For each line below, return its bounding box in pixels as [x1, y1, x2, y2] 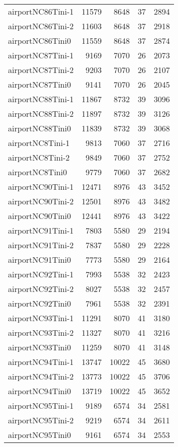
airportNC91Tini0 [8, 254, 71, 265]
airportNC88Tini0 [8, 122, 71, 134]
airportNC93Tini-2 [8, 327, 74, 338]
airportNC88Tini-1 [8, 93, 74, 105]
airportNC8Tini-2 [8, 152, 70, 163]
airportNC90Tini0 [8, 210, 71, 221]
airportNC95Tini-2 [8, 414, 74, 426]
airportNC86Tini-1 [8, 6, 74, 17]
